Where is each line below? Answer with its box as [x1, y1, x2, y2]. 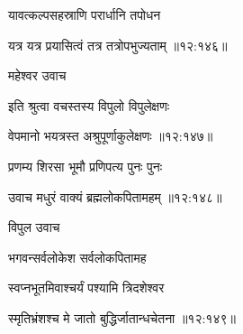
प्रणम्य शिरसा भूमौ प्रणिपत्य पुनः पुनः [8, 156, 163, 175]
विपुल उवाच [8, 218, 60, 237]
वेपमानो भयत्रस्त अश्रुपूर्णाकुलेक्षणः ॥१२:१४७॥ [8, 126, 213, 145]
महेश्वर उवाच [8, 66, 67, 85]
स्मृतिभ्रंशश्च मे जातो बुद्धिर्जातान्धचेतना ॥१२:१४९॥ [8, 308, 236, 327]
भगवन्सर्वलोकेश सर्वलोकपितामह [8, 247, 147, 266]
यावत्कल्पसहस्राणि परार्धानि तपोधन [8, 5, 161, 23]
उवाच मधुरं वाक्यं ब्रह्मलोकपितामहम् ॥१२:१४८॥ [8, 187, 222, 206]
